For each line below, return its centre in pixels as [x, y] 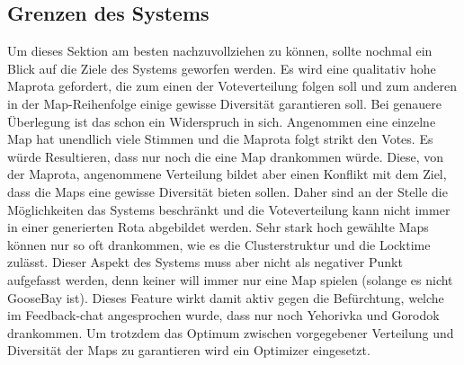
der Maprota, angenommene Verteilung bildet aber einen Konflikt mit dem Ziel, [227, 174]
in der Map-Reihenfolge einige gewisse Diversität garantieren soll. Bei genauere [224, 103]
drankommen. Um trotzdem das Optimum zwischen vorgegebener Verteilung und [231, 332]
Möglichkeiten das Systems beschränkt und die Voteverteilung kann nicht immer [229, 209]
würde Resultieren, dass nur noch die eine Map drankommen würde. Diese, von [226, 156]
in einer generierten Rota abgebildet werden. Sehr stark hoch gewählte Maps [218, 227]
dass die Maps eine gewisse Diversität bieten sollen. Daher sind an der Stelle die [228, 191]
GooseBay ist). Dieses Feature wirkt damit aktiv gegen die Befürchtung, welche [226, 297]
